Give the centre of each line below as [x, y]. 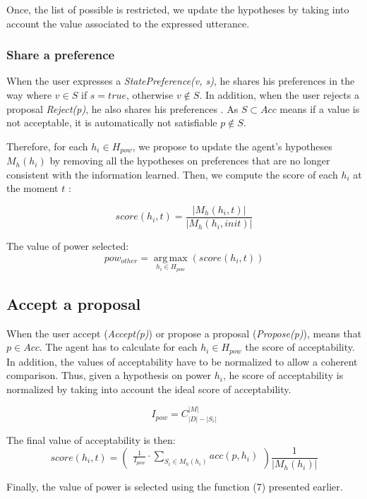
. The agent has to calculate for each [118, 347]
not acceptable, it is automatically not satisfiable [112, 122]
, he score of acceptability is [283, 375]
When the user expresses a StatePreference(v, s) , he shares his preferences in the [181, 81]
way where [29, 95]
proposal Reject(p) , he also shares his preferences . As [122, 108]
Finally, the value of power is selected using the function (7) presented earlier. [175, 487]
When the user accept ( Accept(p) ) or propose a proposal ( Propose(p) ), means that [184, 333]
